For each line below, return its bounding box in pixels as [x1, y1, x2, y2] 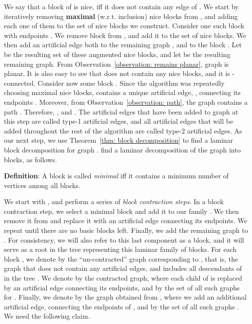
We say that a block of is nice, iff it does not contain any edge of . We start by [4, 1, 239, 11]
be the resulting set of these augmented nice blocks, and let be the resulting [4, 49, 231, 59]
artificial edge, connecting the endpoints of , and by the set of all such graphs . [4, 301, 239, 311]
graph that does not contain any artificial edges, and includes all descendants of [4, 263, 242, 273]
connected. [4, 77, 36, 88]
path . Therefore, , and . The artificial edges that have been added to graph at [4, 106, 238, 116]
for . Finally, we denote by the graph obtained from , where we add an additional [4, 292, 247, 302]
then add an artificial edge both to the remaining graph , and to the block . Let [4, 39, 242, 50]
